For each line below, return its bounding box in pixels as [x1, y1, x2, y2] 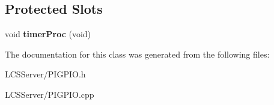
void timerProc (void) [5, 28, 91, 40]
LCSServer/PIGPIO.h [5, 68, 86, 80]
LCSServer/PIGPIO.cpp [5, 88, 94, 100]
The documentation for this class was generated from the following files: [5, 47, 270, 60]
